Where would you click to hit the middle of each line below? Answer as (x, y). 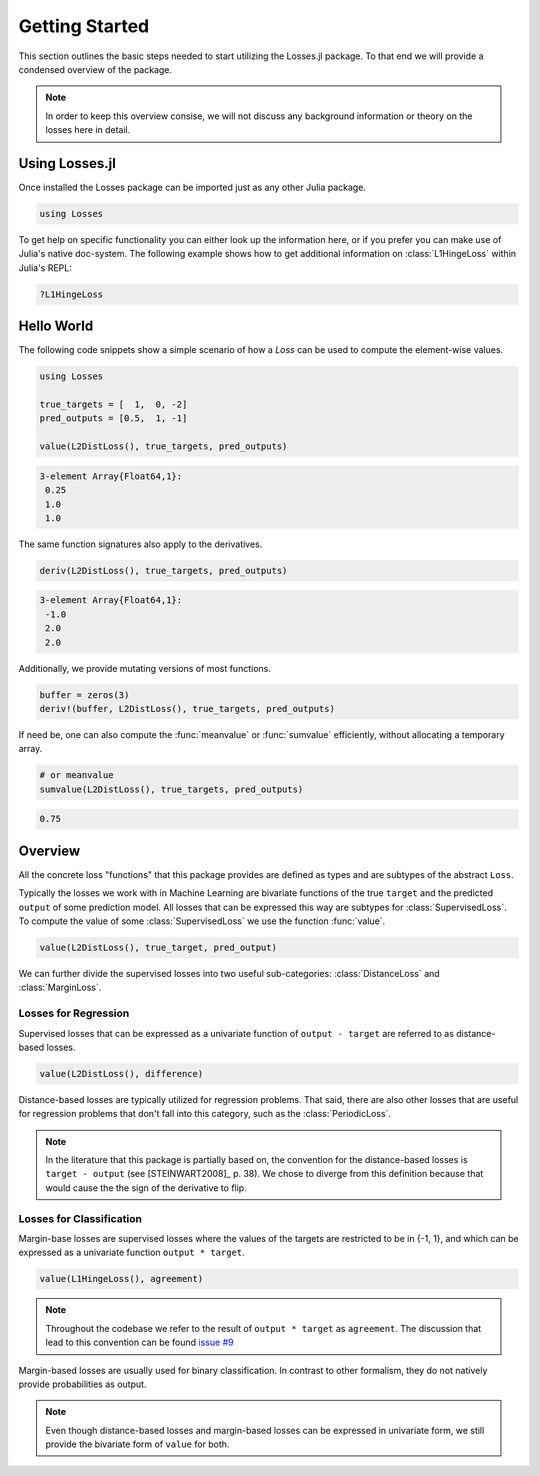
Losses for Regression (74, 1013)
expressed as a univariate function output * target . (131, 1252)
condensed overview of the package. (95, 69)
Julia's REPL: (45, 267)
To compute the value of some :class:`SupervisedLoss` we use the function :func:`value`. (202, 921)
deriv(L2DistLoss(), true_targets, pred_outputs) (163, 570)
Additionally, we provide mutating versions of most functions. (145, 668)
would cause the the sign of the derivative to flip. (146, 1187)
